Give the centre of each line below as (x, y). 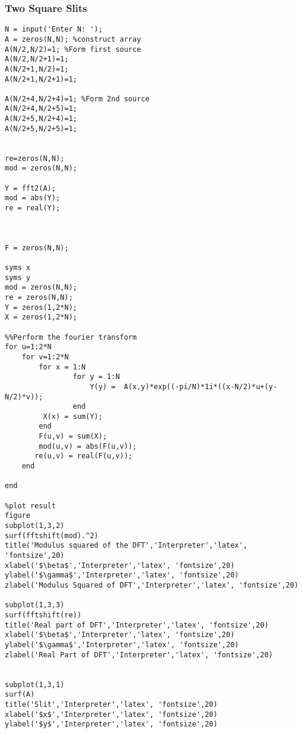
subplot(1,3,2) (35, 526)
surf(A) (20, 695)
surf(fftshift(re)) (43, 615)
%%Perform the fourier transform (71, 337)
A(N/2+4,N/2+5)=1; (41, 109)
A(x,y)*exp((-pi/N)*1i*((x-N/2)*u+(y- (201, 386)
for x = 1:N (62, 367)
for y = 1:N (96, 377)
